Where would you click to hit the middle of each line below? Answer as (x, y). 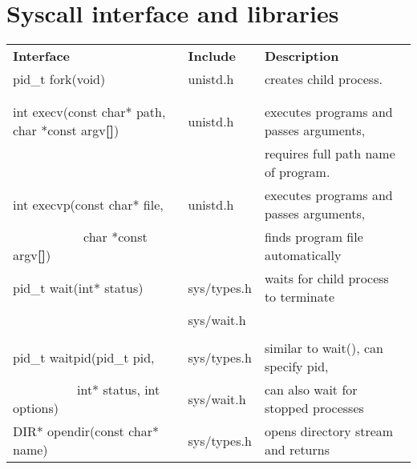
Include (212, 56)
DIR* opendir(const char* (86, 431)
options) (36, 408)
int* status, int (119, 390)
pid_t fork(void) (59, 79)
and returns (297, 450)
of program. (297, 172)
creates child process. (323, 79)
